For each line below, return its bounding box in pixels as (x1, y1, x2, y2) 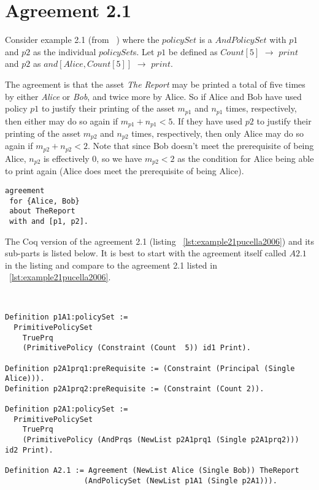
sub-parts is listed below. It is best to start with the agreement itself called (5, 247, 286, 259)
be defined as (168, 45, 218, 58)
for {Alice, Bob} (9, 196, 80, 205)
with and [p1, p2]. (9, 216, 89, 226)
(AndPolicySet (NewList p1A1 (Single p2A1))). (83, 476, 277, 485)
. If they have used (172, 114, 243, 127)
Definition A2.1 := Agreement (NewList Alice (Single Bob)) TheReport (5, 466, 299, 475)
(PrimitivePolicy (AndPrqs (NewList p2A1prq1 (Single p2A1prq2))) (22, 435, 299, 445)
